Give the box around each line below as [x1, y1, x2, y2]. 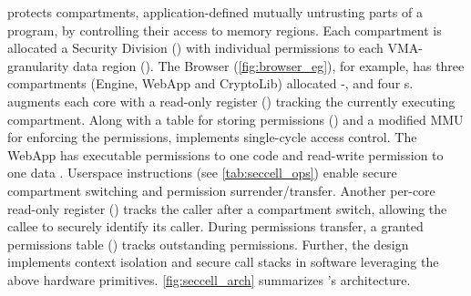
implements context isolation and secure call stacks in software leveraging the [7, 252, 439, 271]
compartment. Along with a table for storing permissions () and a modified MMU [7, 109, 464, 128]
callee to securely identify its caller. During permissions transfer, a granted [7, 217, 424, 236]
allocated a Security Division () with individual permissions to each [7, 38, 384, 57]
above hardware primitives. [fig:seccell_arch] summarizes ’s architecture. [7, 270, 411, 289]
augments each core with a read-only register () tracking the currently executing [7, 91, 456, 110]
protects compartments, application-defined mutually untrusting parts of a [7, 3, 423, 21]
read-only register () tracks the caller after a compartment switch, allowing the [7, 199, 447, 218]
